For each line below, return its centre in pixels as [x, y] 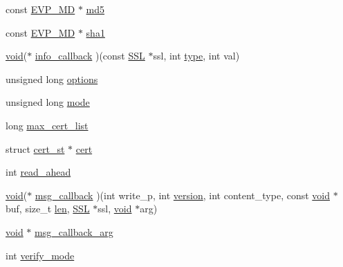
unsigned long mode [48, 102]
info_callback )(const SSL [90, 56]
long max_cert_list [47, 125]
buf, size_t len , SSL [48, 209]
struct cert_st [35, 148]
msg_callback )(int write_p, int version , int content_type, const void [182, 195]
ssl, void [115, 209]
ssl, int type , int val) [196, 56]
